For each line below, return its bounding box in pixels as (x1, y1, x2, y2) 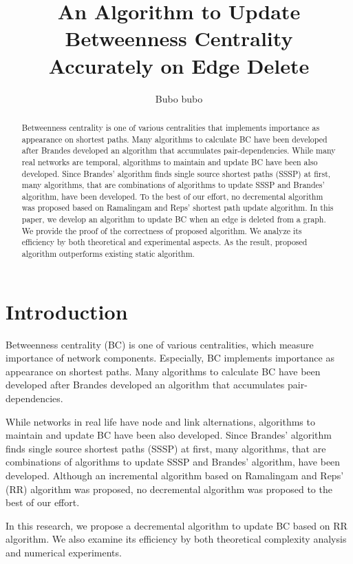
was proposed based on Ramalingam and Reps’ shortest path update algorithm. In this (21, 202, 334, 213)
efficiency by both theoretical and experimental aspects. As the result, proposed (21, 236, 308, 248)
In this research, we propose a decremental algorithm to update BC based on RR (6, 518, 347, 532)
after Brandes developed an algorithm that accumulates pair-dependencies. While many (21, 145, 336, 156)
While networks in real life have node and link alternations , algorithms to (6, 414, 315, 428)
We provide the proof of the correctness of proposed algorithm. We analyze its (21, 224, 302, 236)
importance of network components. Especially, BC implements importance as (6, 351, 334, 365)
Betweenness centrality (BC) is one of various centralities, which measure (6, 337, 314, 351)
